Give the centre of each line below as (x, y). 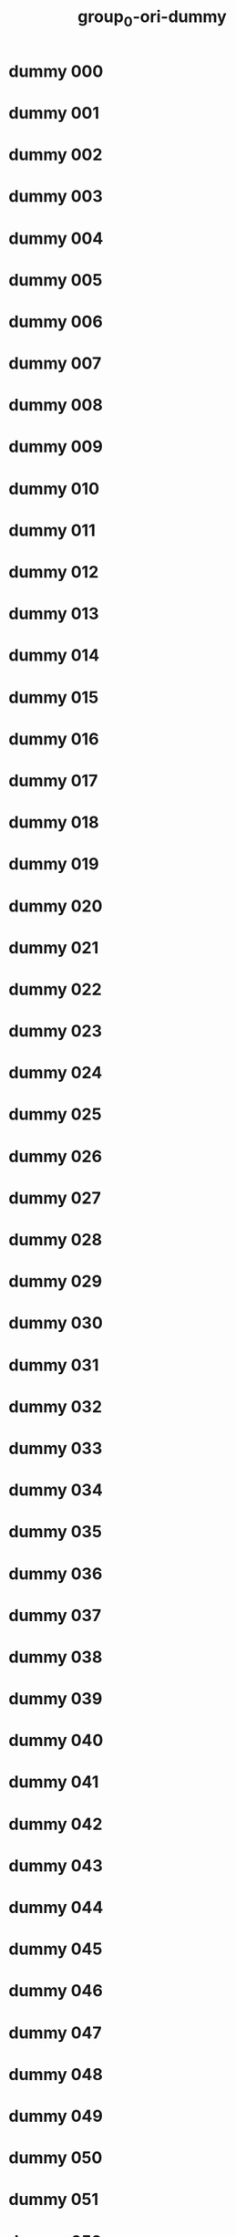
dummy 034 (56, 1490)
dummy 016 (54, 739)
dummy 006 (56, 322)
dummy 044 (56, 1908)
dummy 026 (55, 1156)
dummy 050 (56, 2158)
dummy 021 (54, 947)
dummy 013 (54, 614)
